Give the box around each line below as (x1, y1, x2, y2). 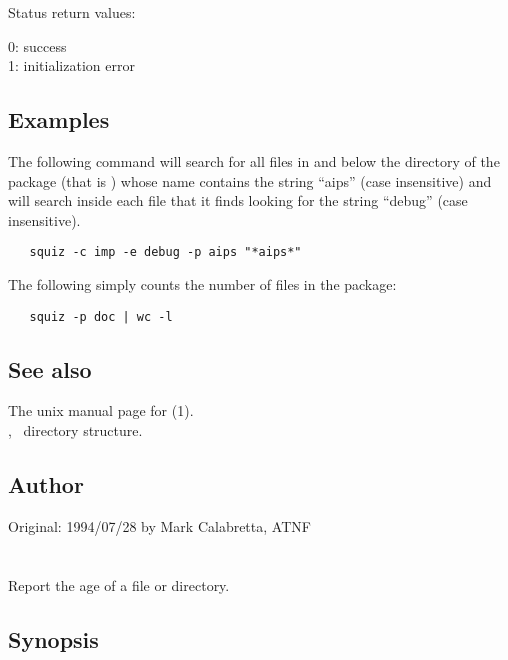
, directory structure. (8, 420, 143, 441)
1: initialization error (8, 55, 135, 76)
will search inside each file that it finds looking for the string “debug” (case (8, 190, 468, 211)
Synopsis (8, 623, 99, 654)
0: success (8, 35, 67, 56)
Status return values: (8, 2, 136, 22)
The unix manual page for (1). (8, 400, 194, 421)
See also (8, 353, 92, 384)
